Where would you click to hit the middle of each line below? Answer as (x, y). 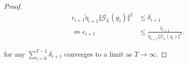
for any (15, 53)
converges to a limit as (98, 53)
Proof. (13, 6)
